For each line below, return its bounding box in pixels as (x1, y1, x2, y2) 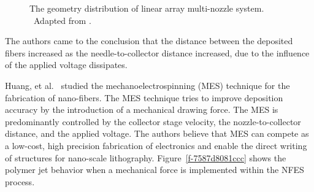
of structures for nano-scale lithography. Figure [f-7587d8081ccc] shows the (5, 151, 286, 164)
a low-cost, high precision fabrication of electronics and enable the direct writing (5, 139, 307, 152)
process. (5, 175, 35, 188)
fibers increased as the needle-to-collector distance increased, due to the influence (5, 46, 310, 59)
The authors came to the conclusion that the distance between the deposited (5, 34, 293, 47)
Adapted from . (33, 13, 91, 26)
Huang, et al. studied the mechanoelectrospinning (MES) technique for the (5, 79, 290, 91)
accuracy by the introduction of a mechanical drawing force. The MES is (5, 103, 278, 116)
